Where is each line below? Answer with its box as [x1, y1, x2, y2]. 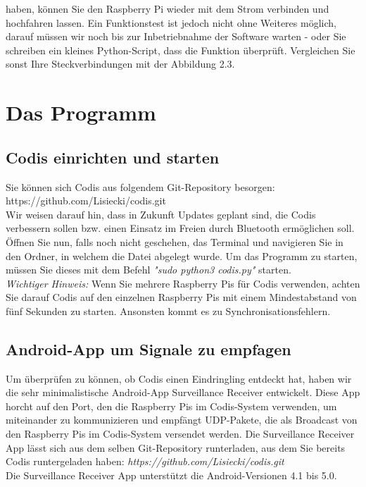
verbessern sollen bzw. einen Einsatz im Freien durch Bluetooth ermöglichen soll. [6, 221, 355, 235]
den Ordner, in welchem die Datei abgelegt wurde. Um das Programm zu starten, [6, 248, 358, 263]
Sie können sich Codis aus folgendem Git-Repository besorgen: [6, 179, 275, 194]
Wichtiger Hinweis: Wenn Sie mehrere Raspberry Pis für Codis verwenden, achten [6, 276, 360, 290]
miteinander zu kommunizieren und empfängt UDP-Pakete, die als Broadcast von [6, 412, 358, 427]
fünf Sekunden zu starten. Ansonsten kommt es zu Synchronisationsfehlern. [6, 303, 331, 318]
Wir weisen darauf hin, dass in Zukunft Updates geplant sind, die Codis [6, 206, 316, 221]
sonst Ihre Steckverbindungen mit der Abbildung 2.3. [6, 56, 235, 71]
